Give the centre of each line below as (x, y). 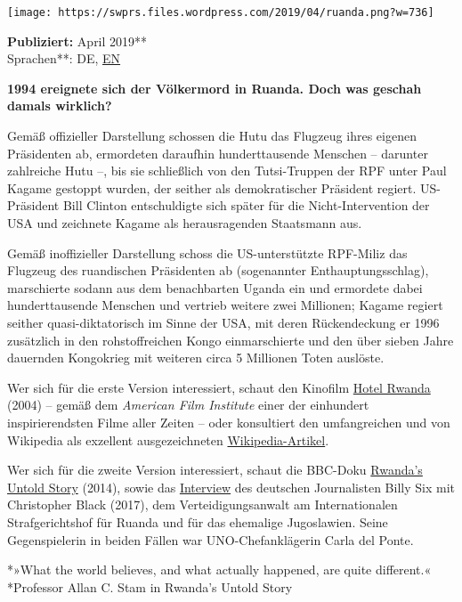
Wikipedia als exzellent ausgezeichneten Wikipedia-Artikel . (168, 439)
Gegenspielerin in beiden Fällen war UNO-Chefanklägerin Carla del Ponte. (211, 539)
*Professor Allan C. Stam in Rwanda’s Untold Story (150, 586)
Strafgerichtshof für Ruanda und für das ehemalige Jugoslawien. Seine (198, 521)
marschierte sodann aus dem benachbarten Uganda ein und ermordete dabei (215, 287)
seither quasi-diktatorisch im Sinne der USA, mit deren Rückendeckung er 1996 (223, 322)
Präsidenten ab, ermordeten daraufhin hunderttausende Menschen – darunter (218, 153)
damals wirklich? (60, 106)
